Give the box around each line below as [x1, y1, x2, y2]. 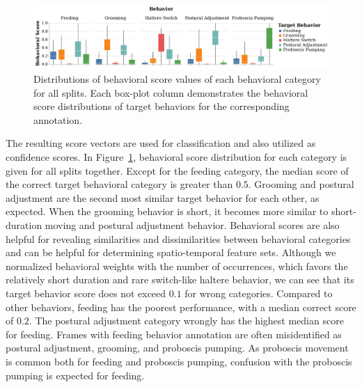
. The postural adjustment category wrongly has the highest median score [29, 313, 344, 328]
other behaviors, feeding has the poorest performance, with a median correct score [6, 299, 356, 314]
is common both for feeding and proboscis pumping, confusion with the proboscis [6, 354, 352, 368]
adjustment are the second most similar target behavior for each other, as [6, 190, 320, 205]
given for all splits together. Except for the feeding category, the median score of [6, 163, 349, 177]
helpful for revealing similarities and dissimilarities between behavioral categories [6, 231, 351, 246]
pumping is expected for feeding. [6, 368, 145, 382]
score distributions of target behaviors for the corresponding [33, 99, 290, 113]
